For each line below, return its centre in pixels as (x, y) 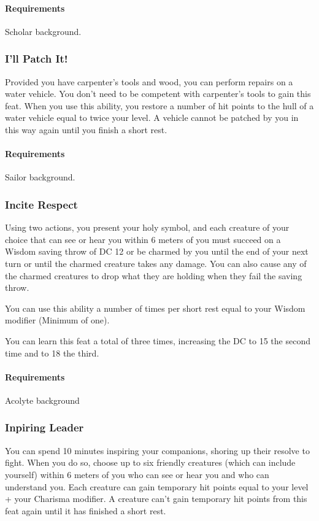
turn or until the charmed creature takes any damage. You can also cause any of (156, 263)
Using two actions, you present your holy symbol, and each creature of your (147, 227)
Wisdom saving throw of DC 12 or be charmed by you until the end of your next (157, 251)
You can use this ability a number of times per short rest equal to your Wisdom (155, 308)
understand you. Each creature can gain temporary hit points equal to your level (157, 486)
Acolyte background (42, 400)
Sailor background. (40, 177)
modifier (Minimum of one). (57, 320)
